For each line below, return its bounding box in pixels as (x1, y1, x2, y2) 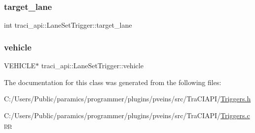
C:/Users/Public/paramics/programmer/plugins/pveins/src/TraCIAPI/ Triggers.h (4, 93, 251, 104)
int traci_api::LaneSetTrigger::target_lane (4, 20, 132, 30)
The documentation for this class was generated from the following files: (4, 77, 221, 87)
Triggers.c (220, 110, 250, 120)
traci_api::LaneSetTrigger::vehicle (41, 60, 144, 71)
